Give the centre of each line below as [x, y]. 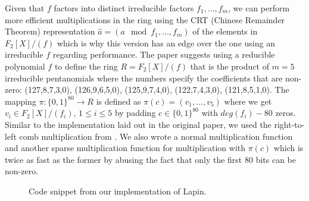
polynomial [25, 66]
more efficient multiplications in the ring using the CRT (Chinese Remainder [145, 19]
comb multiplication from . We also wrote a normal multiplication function [156, 136]
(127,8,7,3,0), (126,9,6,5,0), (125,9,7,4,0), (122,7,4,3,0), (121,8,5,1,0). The [157, 89]
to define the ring [86, 66]
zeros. [285, 113]
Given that [25, 8]
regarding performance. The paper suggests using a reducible [164, 54]
